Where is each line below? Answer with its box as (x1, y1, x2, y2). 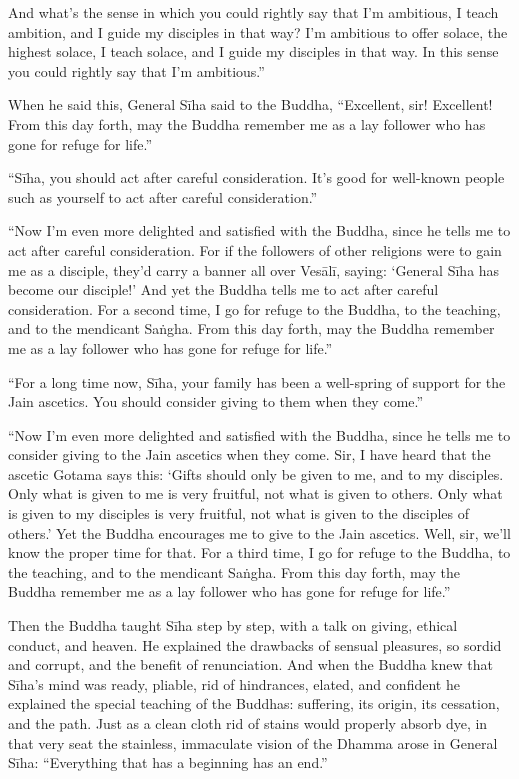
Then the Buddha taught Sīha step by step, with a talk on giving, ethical (8, 615, 458, 636)
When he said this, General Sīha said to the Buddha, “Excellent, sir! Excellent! (8, 94, 493, 115)
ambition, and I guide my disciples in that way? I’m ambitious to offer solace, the (8, 21, 508, 42)
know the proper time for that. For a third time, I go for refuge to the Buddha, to (8, 542, 511, 563)
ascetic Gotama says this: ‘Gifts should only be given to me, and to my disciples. (8, 463, 504, 484)
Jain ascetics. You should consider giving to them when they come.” (8, 391, 424, 412)
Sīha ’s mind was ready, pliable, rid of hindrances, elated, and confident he (8, 673, 460, 694)
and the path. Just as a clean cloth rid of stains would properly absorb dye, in (8, 713, 488, 733)
